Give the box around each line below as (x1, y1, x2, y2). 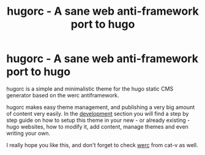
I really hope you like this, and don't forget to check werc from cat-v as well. (6, 141, 198, 148)
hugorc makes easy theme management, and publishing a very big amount (6, 103, 195, 111)
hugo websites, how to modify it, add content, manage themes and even (6, 123, 188, 130)
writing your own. (6, 129, 51, 137)
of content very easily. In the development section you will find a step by (6, 110, 189, 117)
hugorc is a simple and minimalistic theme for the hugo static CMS (6, 85, 174, 93)
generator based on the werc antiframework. (6, 91, 119, 99)
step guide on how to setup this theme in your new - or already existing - (6, 116, 190, 124)
